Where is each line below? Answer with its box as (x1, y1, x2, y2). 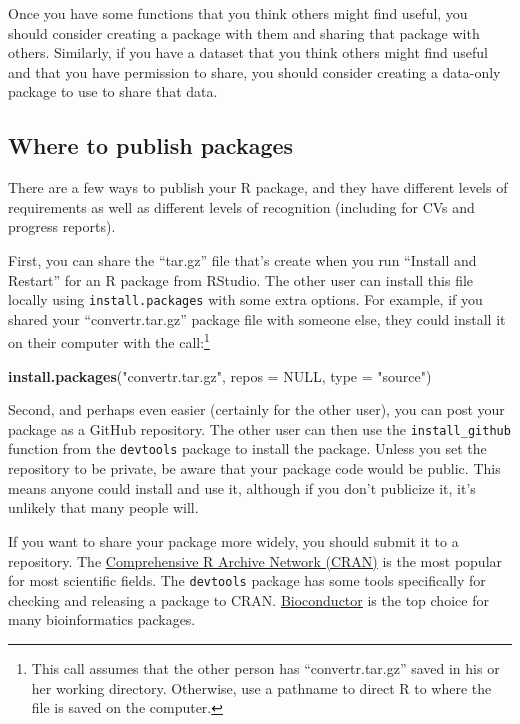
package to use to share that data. (8, 81, 218, 102)
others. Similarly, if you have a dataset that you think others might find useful (8, 42, 488, 63)
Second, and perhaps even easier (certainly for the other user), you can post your (8, 399, 505, 420)
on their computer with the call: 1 (8, 329, 210, 353)
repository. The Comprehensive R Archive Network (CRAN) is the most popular (8, 550, 503, 571)
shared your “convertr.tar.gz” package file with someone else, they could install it (8, 308, 506, 329)
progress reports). (8, 216, 116, 237)
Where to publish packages (8, 130, 294, 161)
